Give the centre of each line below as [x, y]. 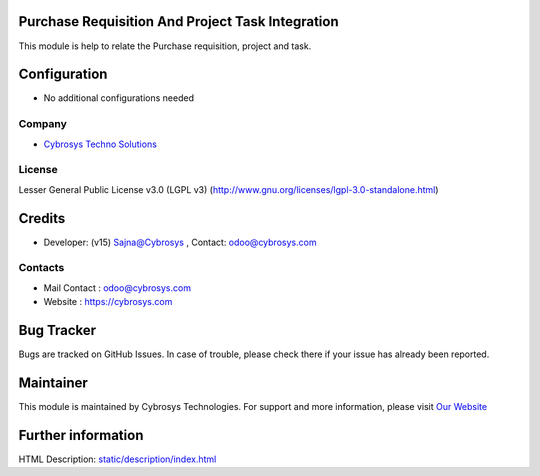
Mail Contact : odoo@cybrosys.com [117, 287]
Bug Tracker [57, 330]
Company [42, 124]
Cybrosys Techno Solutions [100, 144]
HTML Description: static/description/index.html [117, 459]
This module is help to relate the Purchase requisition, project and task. [165, 46]
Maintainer [53, 382]
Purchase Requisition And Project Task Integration [178, 21]
